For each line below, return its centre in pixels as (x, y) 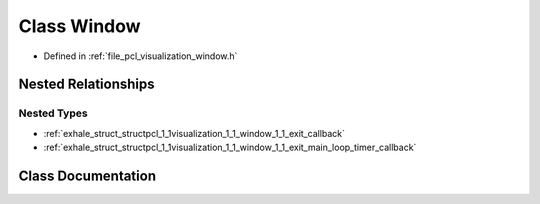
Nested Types (53, 113)
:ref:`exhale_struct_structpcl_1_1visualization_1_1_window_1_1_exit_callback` (194, 133)
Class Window (79, 26)
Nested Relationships (86, 84)
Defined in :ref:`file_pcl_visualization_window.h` (140, 56)
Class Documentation (87, 175)
